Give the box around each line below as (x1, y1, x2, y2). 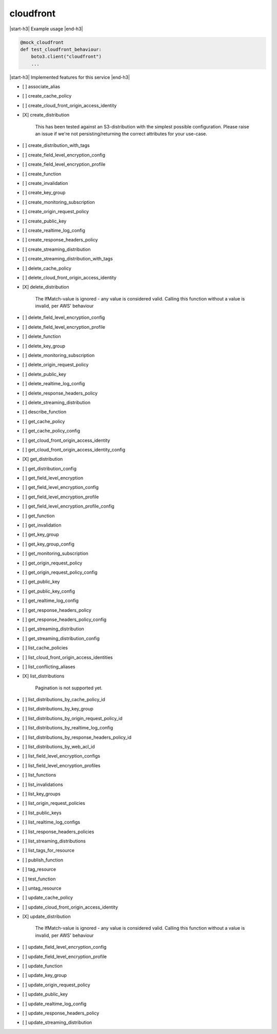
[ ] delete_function (22, 333, 61, 340)
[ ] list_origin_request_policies (22, 800, 86, 806)
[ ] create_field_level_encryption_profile (22, 161, 106, 167)
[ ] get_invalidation (22, 522, 62, 529)
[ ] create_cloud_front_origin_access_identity (22, 102, 117, 108)
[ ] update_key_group (22, 972, 67, 979)
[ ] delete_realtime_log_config (22, 381, 85, 387)
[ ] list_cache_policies (22, 645, 68, 651)
